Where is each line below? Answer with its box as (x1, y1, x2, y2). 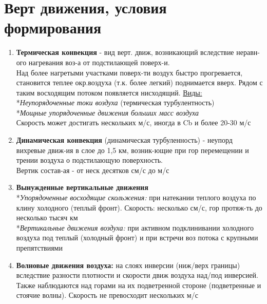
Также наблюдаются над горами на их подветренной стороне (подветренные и (16, 279, 261, 290)
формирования (4, 17, 102, 38)
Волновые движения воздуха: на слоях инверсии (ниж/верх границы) (16, 259, 240, 270)
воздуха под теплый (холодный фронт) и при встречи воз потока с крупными (16, 232, 258, 243)
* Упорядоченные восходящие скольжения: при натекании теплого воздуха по (16, 192, 256, 203)
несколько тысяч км (16, 212, 78, 223)
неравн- (236, 47, 260, 58)
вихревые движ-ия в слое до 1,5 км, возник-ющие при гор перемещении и (16, 144, 249, 155)
